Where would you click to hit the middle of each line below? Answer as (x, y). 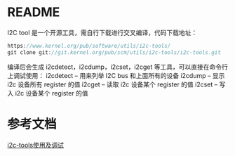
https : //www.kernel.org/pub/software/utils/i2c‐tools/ (89, 46)
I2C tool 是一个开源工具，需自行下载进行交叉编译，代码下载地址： (102, 32)
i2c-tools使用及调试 (36, 145)
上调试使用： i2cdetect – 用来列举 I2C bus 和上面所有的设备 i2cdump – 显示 (116, 75)
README (34, 12)
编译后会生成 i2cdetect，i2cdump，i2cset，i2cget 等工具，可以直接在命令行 (117, 67)
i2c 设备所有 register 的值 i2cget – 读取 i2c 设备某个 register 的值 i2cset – (113, 84)
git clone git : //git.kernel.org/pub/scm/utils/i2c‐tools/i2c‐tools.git (114, 52)
